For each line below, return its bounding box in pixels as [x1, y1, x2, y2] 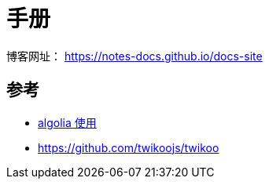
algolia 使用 [38, 115, 97, 129]
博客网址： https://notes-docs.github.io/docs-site [6, 49, 263, 63]
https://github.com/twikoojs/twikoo [38, 140, 219, 154]
